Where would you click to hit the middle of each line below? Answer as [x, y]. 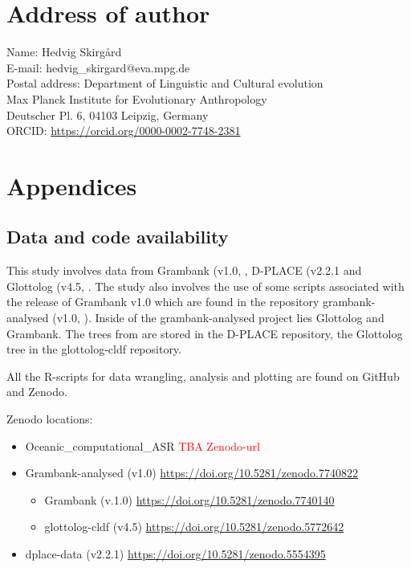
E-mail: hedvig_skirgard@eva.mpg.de [98, 67]
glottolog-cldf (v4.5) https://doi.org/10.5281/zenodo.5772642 [194, 527]
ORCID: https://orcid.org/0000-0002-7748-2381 [124, 131]
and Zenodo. [37, 392]
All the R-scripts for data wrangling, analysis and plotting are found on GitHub [203, 376]
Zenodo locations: [50, 419]
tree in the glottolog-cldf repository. [94, 349]
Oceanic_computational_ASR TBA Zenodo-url [142, 445]
